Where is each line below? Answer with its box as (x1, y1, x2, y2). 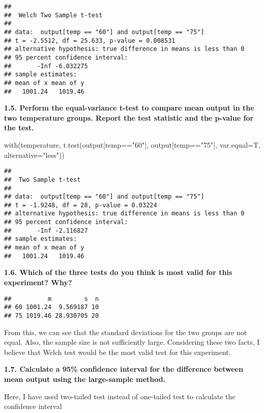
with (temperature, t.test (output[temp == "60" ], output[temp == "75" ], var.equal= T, (4, 140, 260, 150)
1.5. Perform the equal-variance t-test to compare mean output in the (4, 102, 254, 113)
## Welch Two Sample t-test (4, 11, 103, 19)
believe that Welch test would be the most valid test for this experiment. (4, 346, 231, 357)
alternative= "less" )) (4, 149, 65, 160)
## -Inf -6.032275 (4, 62, 88, 70)
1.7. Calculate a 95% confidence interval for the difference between (4, 364, 243, 374)
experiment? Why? (4, 277, 72, 287)
